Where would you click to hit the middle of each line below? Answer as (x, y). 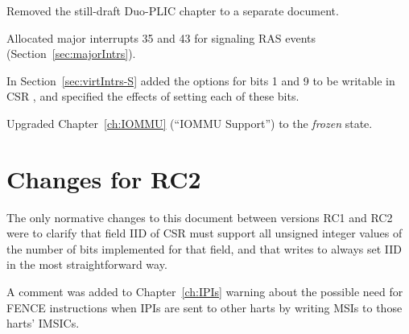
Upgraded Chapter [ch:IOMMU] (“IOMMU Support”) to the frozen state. (190, 123)
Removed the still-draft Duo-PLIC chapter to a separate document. (173, 10)
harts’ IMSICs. (43, 323)
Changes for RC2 (104, 178)
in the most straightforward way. (87, 264)
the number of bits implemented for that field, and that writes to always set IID (204, 248)
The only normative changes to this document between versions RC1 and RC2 (200, 217)
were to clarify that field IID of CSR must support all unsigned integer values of (204, 233)
